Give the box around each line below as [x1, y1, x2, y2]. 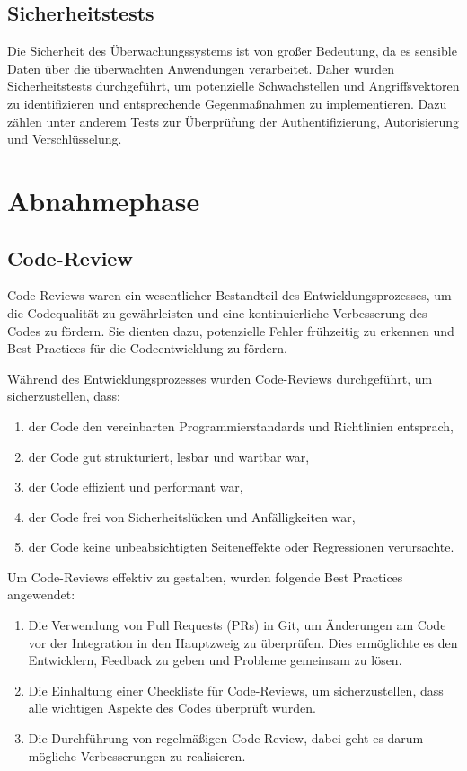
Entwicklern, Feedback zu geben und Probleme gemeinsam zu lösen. [28, 651, 402, 669]
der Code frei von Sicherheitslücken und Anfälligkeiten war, [28, 507, 356, 526]
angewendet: [7, 585, 75, 604]
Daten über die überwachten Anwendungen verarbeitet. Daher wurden [7, 58, 395, 77]
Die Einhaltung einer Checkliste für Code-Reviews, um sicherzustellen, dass [28, 680, 444, 699]
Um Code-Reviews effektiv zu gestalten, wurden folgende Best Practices [7, 567, 403, 586]
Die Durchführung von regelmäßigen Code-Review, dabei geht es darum [28, 729, 424, 748]
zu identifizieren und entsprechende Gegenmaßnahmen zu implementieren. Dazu [7, 93, 447, 112]
